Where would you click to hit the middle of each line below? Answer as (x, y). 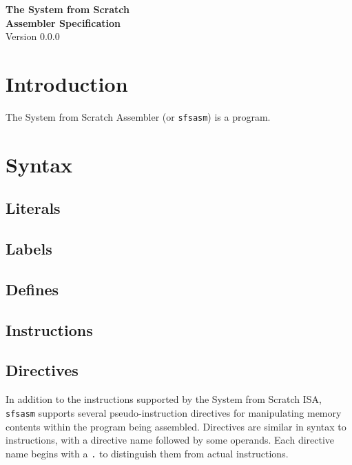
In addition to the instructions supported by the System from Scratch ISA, (164, 399)
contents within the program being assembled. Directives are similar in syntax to (176, 426)
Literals (33, 208)
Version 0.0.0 (33, 36)
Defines (32, 289)
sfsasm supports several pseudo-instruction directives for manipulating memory (174, 412)
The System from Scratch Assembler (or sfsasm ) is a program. (138, 116)
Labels (29, 249)
